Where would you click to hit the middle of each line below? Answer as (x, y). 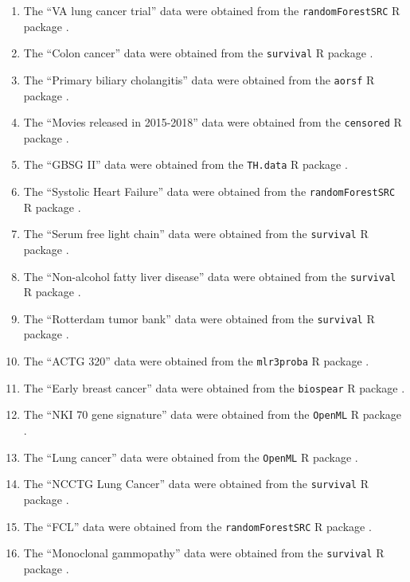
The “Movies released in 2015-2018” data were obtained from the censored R (213, 122)
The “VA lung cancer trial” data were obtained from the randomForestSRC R (212, 10)
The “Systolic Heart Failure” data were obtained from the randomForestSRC (209, 191)
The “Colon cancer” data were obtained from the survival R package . (198, 53)
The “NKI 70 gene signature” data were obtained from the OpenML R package (212, 414)
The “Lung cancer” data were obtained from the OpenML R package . (191, 457)
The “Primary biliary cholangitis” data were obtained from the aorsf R (199, 79)
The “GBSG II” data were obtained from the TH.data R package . (185, 164)
